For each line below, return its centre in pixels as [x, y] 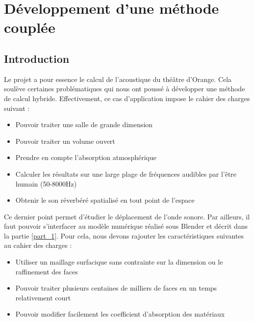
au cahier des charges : [38, 245]
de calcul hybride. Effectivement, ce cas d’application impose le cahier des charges [127, 98]
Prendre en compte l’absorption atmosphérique [86, 157]
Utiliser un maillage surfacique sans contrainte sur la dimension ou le [119, 262]
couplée [30, 27]
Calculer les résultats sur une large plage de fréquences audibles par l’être [126, 174]
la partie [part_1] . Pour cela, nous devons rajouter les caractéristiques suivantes [124, 235]
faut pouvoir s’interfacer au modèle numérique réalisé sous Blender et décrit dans [126, 226]
